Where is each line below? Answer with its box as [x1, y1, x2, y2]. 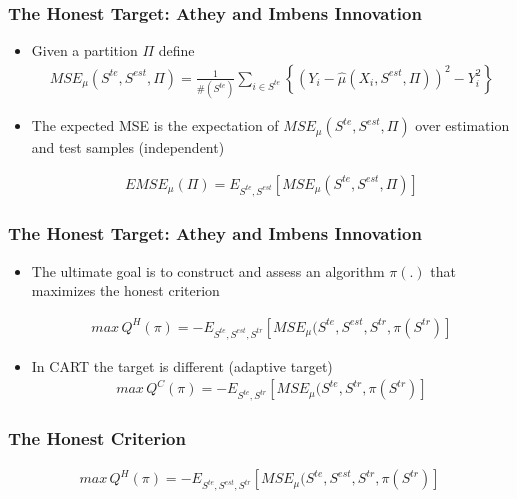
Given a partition [31, 40, 138, 61]
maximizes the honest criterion [31, 280, 220, 301]
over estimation [415, 115, 510, 136]
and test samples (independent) [31, 137, 225, 158]
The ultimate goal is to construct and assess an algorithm [31, 260, 385, 281]
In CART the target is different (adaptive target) [31, 355, 333, 376]
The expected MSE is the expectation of [31, 115, 279, 136]
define [158, 40, 195, 61]
